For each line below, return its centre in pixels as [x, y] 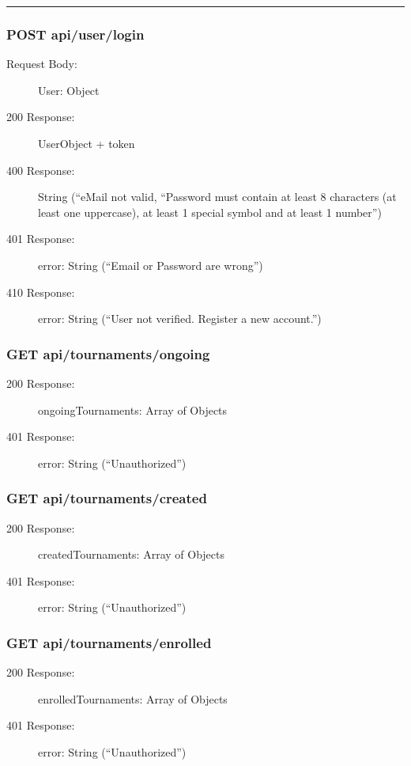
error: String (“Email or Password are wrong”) [151, 265]
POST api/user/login [75, 34]
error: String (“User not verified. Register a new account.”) [180, 319]
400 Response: [41, 170]
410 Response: [41, 292]
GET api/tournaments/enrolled [109, 642]
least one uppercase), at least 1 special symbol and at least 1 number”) [210, 212]
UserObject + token [87, 143]
